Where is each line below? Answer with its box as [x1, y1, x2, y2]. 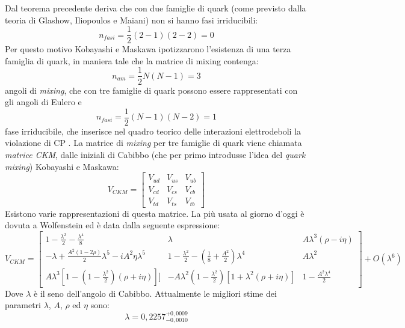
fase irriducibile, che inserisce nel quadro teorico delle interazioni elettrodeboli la [5, 124, 301, 137]
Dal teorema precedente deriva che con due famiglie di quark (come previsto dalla [5, 2, 306, 14]
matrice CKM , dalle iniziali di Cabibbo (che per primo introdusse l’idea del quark [5, 148, 306, 160]
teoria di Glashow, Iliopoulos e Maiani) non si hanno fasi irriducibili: [5, 13, 258, 26]
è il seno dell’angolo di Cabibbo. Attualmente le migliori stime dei [34, 287, 277, 299]
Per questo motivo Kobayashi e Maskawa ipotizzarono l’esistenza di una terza [5, 43, 291, 55]
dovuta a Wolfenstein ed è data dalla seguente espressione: [5, 219, 220, 231]
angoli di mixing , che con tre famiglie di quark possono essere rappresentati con [5, 84, 298, 96]
